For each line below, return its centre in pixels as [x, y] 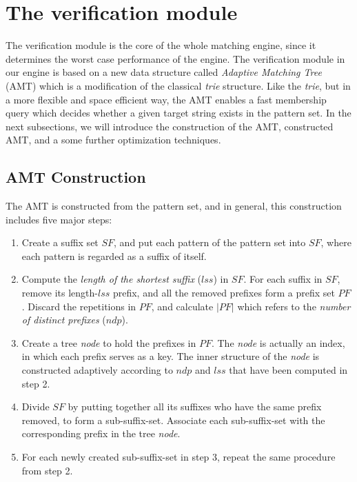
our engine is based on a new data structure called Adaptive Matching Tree [164, 72]
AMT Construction [76, 177]
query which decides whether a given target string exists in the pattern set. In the [178, 113]
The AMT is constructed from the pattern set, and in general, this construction [174, 206]
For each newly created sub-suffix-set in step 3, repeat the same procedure [178, 456]
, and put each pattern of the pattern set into [210, 242]
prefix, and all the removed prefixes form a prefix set [224, 293]
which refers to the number [294, 306]
